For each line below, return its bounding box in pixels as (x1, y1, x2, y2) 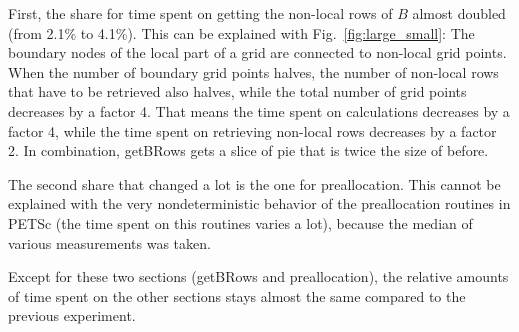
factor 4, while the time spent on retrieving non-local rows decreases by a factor (8, 120, 497, 141)
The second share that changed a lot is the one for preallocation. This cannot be (8, 173, 501, 194)
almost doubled (412, 3, 506, 23)
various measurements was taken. (8, 232, 211, 253)
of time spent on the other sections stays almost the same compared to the (8, 285, 466, 306)
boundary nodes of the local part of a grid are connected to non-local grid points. (8, 42, 507, 63)
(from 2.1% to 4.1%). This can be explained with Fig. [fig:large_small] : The (8, 22, 475, 43)
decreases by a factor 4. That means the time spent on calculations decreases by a (8, 100, 510, 121)
